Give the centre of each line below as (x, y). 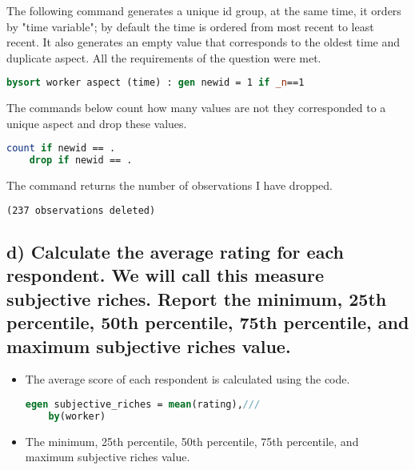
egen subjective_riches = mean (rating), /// (143, 405)
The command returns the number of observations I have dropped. (170, 185)
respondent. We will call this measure (166, 275)
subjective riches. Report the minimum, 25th (197, 298)
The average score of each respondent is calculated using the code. (188, 379)
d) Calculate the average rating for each (175, 252)
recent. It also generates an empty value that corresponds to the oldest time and (204, 42)
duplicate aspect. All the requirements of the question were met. (164, 57)
